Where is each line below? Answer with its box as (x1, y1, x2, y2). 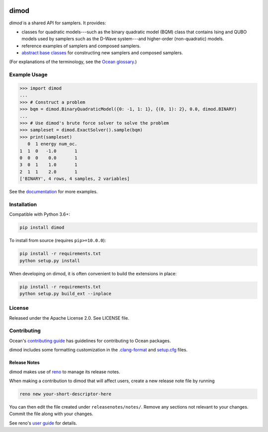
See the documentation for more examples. (9, 189, 98, 195)
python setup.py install (19, 258, 80, 263)
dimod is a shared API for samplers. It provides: (9, 20, 106, 26)
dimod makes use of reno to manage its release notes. (9, 368, 121, 375)
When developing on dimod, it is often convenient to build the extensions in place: (9, 270, 177, 276)
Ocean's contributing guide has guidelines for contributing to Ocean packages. (9, 338, 171, 344)
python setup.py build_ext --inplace (19, 291, 112, 296)
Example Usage (9, 71, 48, 78)
